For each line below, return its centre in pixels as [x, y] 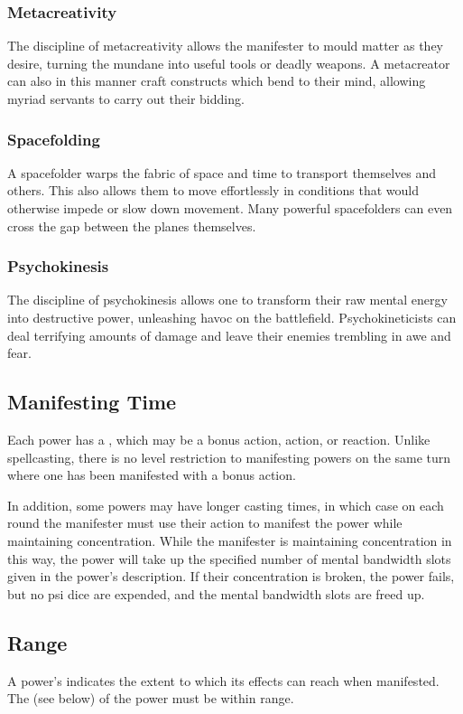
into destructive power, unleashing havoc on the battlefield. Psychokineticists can [232, 317]
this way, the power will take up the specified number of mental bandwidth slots [229, 558]
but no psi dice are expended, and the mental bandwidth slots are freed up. [216, 593]
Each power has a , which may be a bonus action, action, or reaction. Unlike [219, 439]
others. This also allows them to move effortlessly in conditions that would [213, 190]
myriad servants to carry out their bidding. [126, 99]
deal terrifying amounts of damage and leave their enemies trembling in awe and [229, 335]
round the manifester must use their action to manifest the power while [205, 523]
